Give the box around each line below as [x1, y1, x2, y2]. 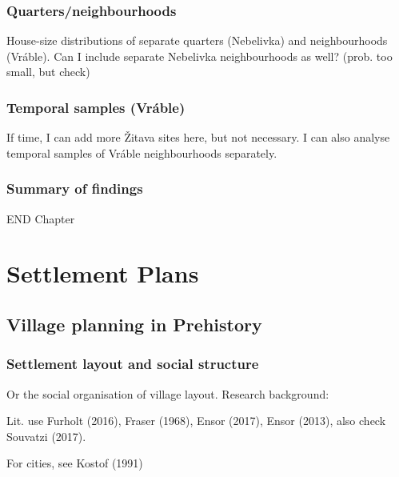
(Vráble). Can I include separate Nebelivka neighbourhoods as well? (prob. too [6, 47, 393, 64]
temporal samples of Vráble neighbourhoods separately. [6, 144, 277, 161]
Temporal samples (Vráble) [6, 97, 186, 117]
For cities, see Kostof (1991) [6, 455, 143, 471]
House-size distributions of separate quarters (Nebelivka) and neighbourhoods [6, 32, 388, 49]
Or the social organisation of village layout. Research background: [6, 385, 329, 402]
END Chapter [6, 210, 75, 226]
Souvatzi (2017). [6, 427, 86, 444]
